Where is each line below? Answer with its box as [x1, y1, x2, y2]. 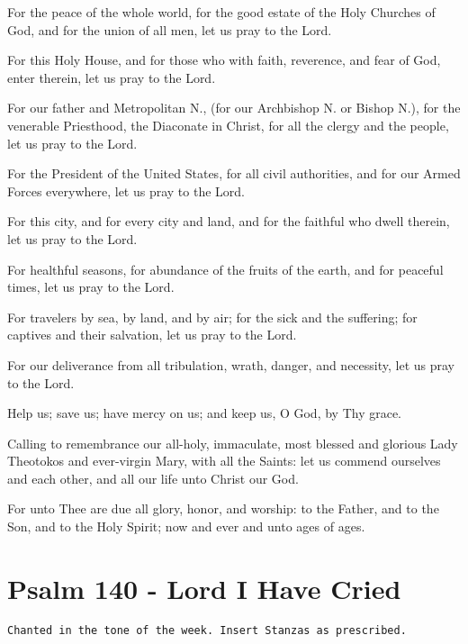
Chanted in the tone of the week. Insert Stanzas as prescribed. [7, 623, 407, 637]
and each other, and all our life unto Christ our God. [7, 468, 299, 487]
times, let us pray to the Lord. [7, 277, 175, 296]
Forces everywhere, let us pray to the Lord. [7, 181, 245, 200]
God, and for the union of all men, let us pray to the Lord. [7, 20, 332, 39]
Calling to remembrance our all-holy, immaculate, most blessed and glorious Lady [7, 433, 458, 452]
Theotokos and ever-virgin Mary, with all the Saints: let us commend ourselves [7, 451, 441, 470]
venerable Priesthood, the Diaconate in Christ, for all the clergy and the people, [7, 115, 449, 134]
